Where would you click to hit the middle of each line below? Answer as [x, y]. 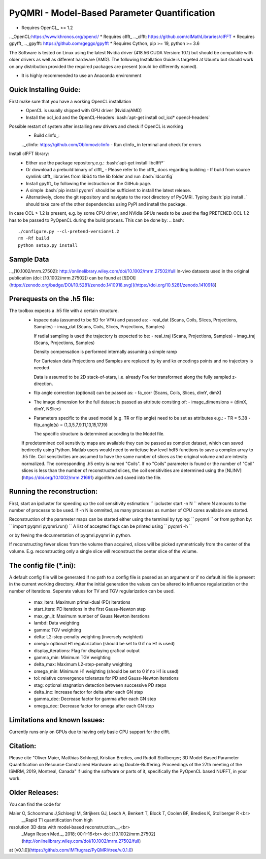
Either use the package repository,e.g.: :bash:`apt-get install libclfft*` [95, 162]
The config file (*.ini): [42, 565]
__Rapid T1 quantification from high [57, 820]
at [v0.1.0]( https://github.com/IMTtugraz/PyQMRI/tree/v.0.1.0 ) [71, 850]
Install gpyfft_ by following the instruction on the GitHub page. [88, 183]
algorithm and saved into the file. [128, 477]
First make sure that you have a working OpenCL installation [70, 101]
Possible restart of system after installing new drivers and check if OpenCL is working [96, 126]
